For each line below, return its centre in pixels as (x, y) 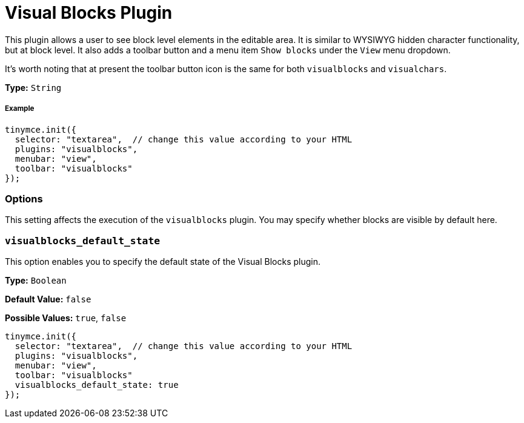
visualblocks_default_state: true (97, 385)
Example (20, 109)
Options (24, 198)
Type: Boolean (36, 281)
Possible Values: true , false (66, 318)
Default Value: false (48, 299)
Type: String (33, 87)
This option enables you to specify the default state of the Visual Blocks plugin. (163, 262)
